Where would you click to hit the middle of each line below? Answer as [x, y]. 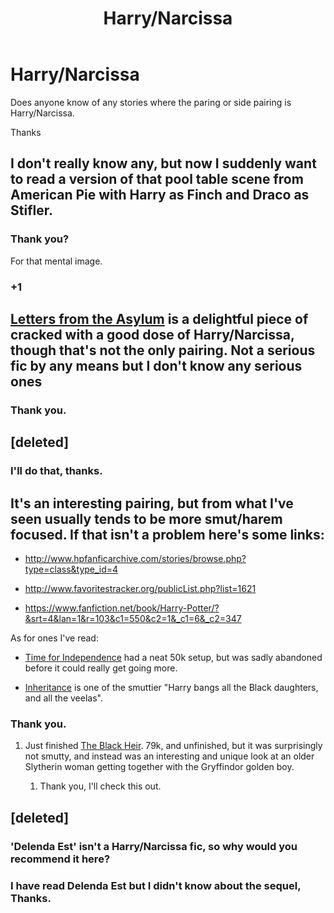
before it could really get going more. [101, 668]
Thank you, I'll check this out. [100, 786]
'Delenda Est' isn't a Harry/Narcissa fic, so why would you [154, 846]
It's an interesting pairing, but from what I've [152, 503]
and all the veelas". [63, 698]
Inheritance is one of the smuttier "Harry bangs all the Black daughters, [171, 687]
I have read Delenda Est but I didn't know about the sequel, [156, 885]
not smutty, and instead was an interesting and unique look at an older [169, 756]
